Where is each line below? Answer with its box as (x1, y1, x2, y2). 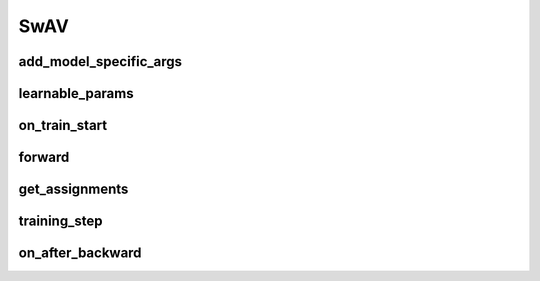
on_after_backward (18, 245, 142, 262)
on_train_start (18, 117, 108, 134)
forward (18, 149, 70, 166)
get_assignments (18, 181, 129, 198)
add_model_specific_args (18, 53, 183, 70)
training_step (18, 213, 103, 230)
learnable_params (18, 85, 134, 102)
